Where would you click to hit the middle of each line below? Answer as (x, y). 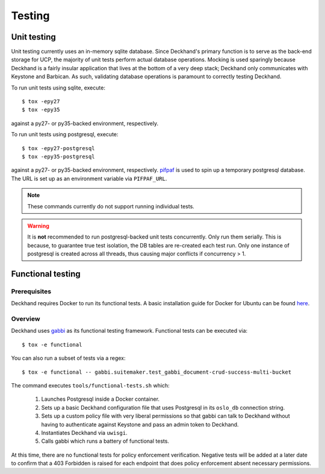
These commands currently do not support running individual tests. (111, 206)
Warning (38, 226)
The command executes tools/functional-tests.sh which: (90, 385)
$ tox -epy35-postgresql (58, 156)
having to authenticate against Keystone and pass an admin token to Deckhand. (140, 424)
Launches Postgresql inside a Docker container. (100, 399)
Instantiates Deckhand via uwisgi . (84, 433)
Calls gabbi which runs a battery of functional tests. (105, 441)
